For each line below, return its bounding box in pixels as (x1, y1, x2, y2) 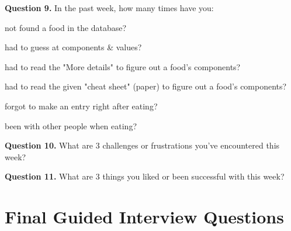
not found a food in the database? (5, 21, 127, 33)
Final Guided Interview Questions (5, 205, 284, 229)
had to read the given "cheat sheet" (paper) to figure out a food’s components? (5, 80, 287, 92)
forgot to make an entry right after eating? (5, 99, 158, 112)
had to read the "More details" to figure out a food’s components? (5, 60, 241, 73)
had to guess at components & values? (5, 41, 142, 53)
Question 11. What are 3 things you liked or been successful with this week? (5, 170, 285, 182)
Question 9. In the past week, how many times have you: (5, 2, 214, 13)
